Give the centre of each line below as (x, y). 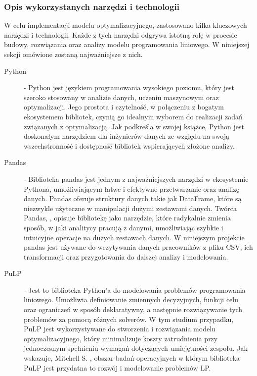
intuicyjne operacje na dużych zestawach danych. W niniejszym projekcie (134, 237)
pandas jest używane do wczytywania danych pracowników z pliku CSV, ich (138, 247)
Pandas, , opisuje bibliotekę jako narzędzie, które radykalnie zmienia (127, 218)
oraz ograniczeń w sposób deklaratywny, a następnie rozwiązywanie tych (133, 309)
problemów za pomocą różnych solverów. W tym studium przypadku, (129, 319)
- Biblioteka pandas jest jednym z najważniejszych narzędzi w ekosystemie (136, 179)
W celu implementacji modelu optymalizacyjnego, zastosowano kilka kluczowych (126, 25)
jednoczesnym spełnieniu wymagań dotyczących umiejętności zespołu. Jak (136, 348)
